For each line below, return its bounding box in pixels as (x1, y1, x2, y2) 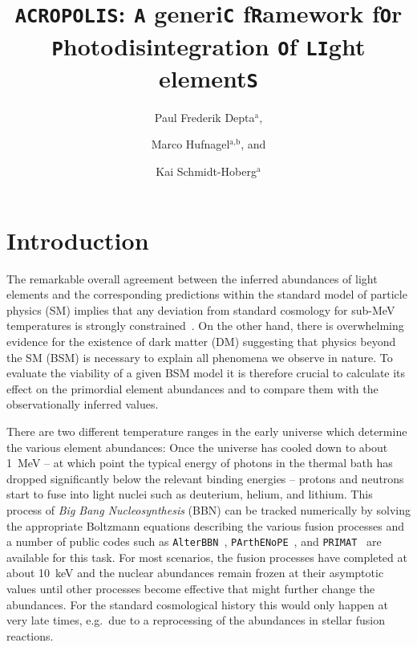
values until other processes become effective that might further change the (6, 580, 375, 596)
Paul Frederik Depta (154, 108, 255, 125)
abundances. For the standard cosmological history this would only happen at (6, 596, 388, 612)
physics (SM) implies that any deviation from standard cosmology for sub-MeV (6, 301, 395, 318)
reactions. (6, 627, 54, 644)
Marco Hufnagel (151, 136, 230, 153)
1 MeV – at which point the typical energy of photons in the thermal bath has (6, 454, 393, 471)
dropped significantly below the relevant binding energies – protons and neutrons (6, 470, 404, 486)
